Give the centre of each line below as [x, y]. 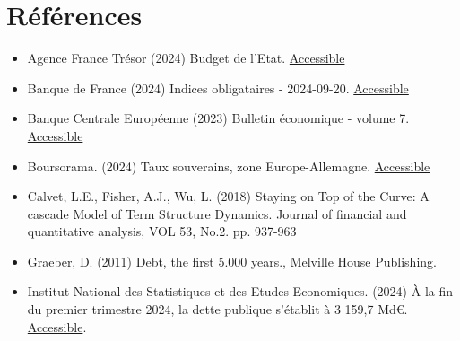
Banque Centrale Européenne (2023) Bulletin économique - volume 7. [218, 118]
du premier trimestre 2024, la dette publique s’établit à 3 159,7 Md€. [217, 309]
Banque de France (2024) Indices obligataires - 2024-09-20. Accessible [218, 87]
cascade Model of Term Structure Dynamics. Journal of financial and [217, 213]
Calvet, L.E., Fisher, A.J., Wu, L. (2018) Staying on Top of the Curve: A [228, 196]
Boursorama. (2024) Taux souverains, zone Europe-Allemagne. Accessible [229, 166]
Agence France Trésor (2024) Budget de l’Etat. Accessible [186, 58]
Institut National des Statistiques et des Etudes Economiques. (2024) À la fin [240, 291]
